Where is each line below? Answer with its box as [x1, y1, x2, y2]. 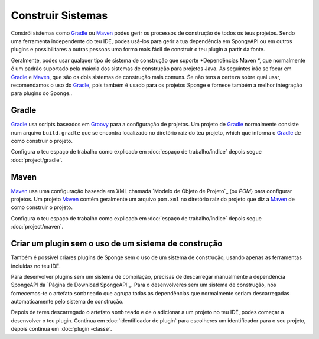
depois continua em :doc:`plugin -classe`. [11, 325, 112, 333]
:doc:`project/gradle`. [11, 157, 63, 164]
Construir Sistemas [11, 9, 108, 22]
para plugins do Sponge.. [11, 90, 73, 97]
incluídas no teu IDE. [11, 262, 61, 269]
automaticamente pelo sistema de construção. [11, 298, 124, 305]
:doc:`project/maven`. [11, 223, 64, 230]
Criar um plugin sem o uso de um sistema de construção [11, 239, 223, 249]
